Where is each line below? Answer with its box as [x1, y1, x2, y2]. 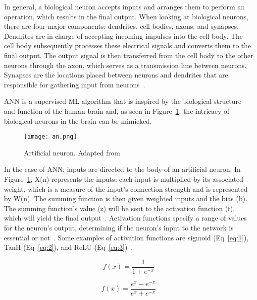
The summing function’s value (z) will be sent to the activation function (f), [4, 203, 235, 213]
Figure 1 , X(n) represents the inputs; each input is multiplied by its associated [4, 173, 244, 184]
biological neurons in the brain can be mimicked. [4, 115, 152, 126]
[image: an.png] [24, 133, 77, 141]
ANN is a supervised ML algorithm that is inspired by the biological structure [4, 96, 242, 106]
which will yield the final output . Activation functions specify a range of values [4, 213, 247, 223]
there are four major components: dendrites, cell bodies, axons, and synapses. [4, 21, 239, 31]
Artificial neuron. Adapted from [24, 147, 120, 157]
